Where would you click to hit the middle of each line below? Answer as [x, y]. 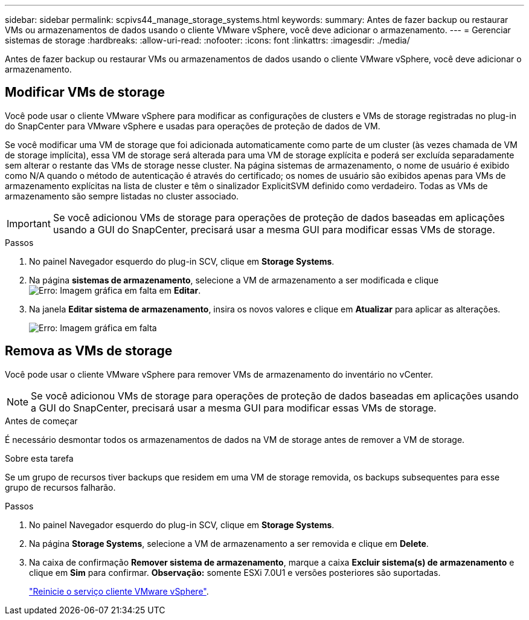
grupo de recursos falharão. [60, 487]
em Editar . [180, 290]
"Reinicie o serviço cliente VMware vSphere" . [119, 591]
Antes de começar [41, 421]
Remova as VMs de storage [89, 351]
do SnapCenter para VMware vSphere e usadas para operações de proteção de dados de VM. [193, 126]
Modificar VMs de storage [85, 92]
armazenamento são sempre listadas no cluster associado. [122, 196]
